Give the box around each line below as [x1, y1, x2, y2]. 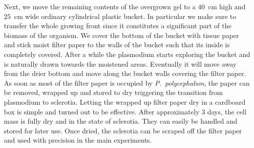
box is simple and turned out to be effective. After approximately [4, 106, 200, 116]
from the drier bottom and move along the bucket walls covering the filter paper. [4, 68, 246, 78]
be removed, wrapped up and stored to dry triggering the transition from [4, 87, 223, 97]
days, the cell [207, 106, 247, 116]
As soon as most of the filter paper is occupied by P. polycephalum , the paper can [4, 77, 250, 88]
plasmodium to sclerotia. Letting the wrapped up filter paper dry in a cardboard [4, 96, 246, 107]
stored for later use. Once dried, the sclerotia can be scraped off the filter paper [4, 125, 242, 135]
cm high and [208, 1, 246, 11]
